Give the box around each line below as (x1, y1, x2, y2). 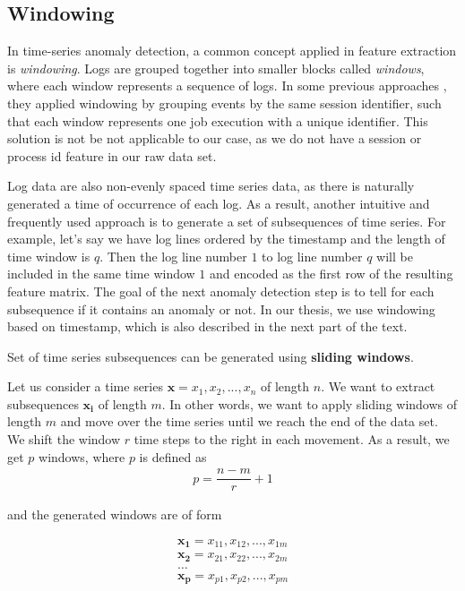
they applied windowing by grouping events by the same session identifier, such (7, 93, 442, 112)
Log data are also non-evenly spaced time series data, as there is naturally (7, 176, 415, 195)
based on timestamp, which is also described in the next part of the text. (7, 317, 408, 336)
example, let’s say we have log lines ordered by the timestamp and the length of (7, 229, 445, 248)
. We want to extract (321, 377, 435, 396)
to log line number (262, 246, 363, 265)
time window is (7, 246, 90, 265)
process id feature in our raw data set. (7, 146, 217, 165)
